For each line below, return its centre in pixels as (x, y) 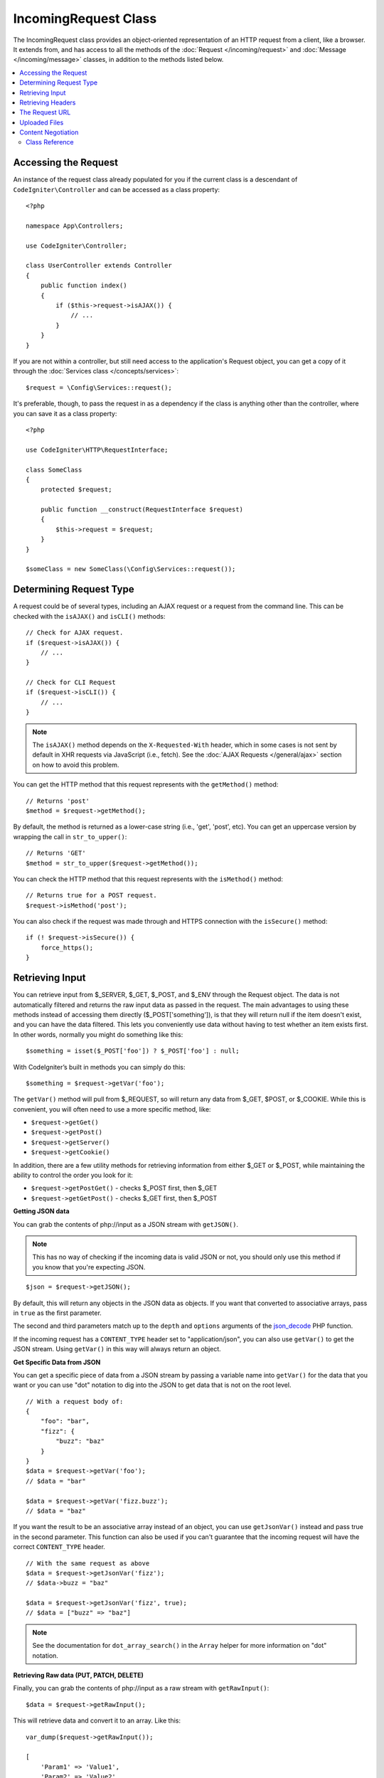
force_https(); (67, 947)
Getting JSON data (42, 1211)
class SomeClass (54, 470)
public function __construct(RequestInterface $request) (142, 510)
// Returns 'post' (58, 801)
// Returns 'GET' (56, 853)
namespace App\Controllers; (75, 225)
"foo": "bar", (65, 1421)
